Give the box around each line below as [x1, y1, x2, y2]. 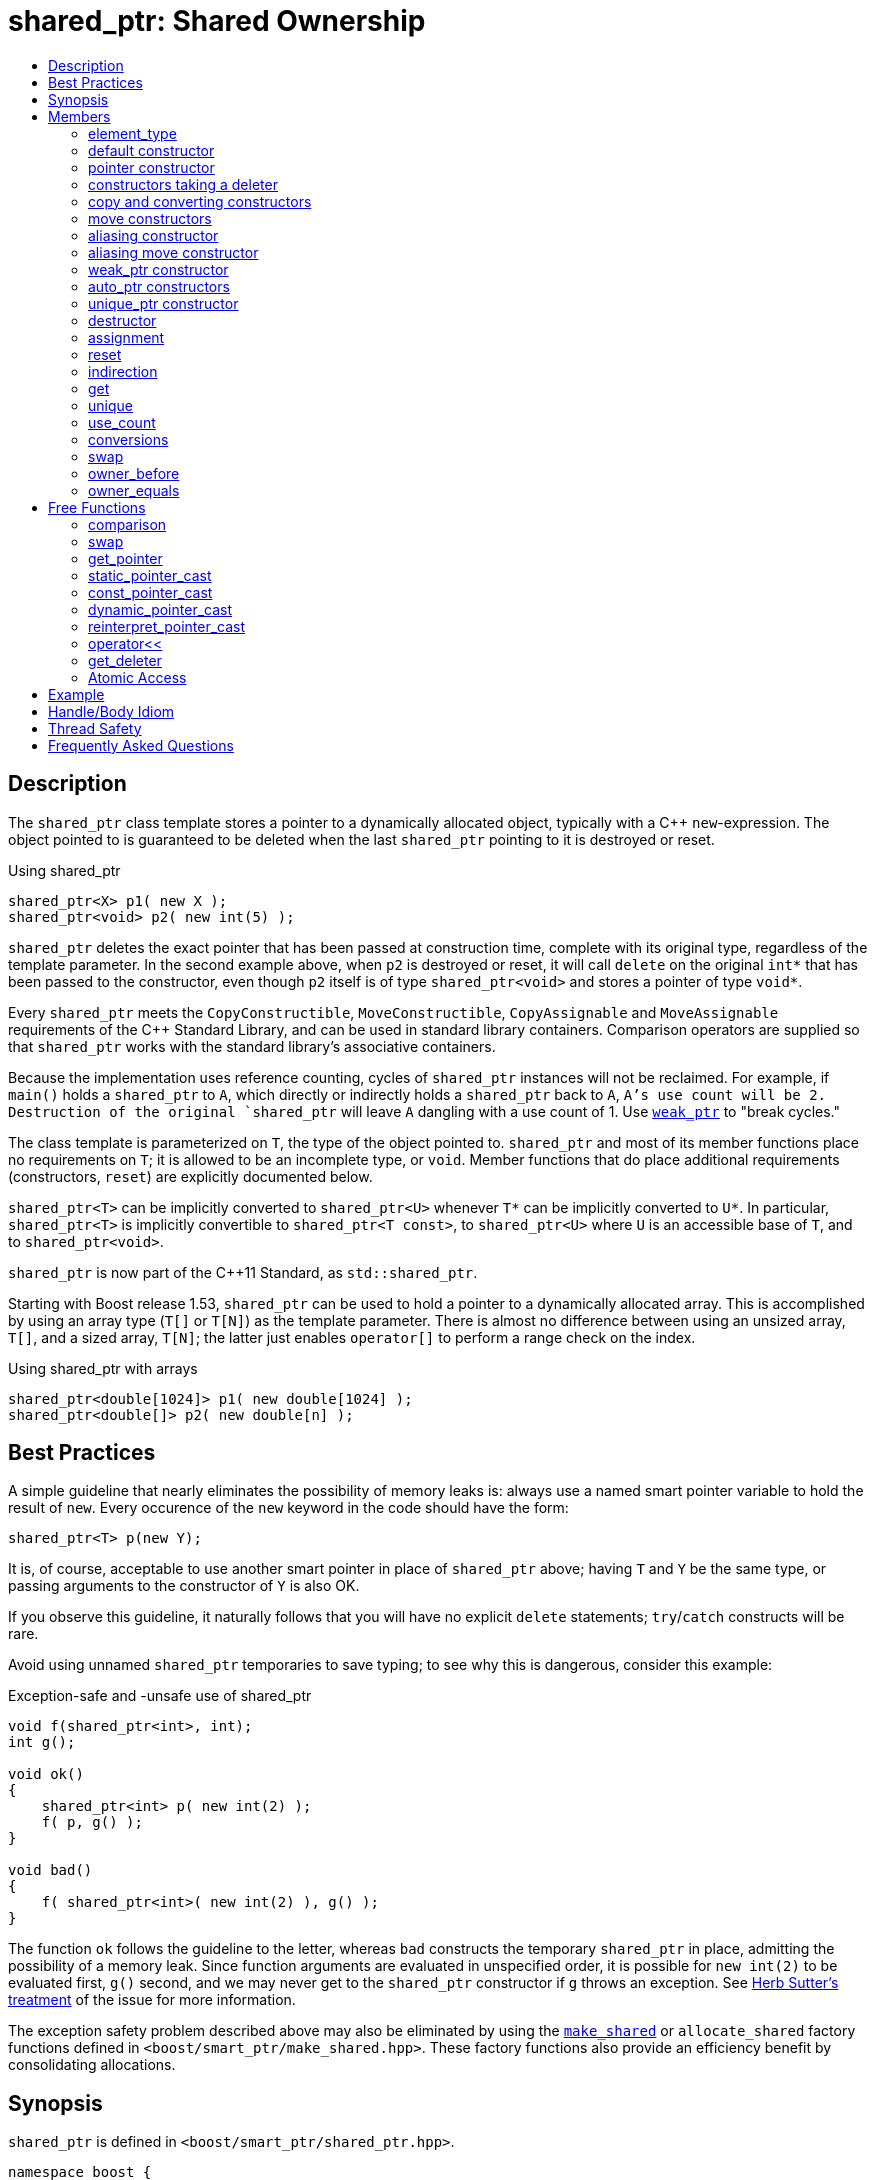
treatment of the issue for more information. [8, 1991, 296, 2009]
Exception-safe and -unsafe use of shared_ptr [8, 1687, 312, 1705]
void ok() [8, 1766, 84, 1783]
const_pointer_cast [88, 583, 213, 601]
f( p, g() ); [41, 1814, 143, 1831]
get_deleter [88, 651, 162, 669]
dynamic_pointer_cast [88, 600, 233, 618]
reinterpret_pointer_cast [88, 617, 246, 635]
